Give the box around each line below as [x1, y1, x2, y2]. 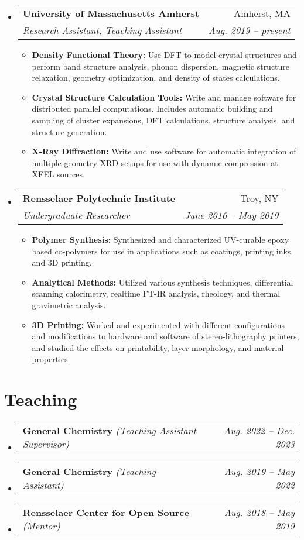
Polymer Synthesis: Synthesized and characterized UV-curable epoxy [32, 233, 289, 245]
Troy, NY [240, 191, 279, 205]
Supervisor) [22, 437, 70, 450]
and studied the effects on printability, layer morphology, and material [32, 341, 284, 353]
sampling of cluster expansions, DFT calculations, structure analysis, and [32, 113, 295, 126]
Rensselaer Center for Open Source [22, 505, 189, 519]
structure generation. [32, 125, 107, 137]
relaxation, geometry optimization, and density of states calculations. [32, 71, 280, 84]
